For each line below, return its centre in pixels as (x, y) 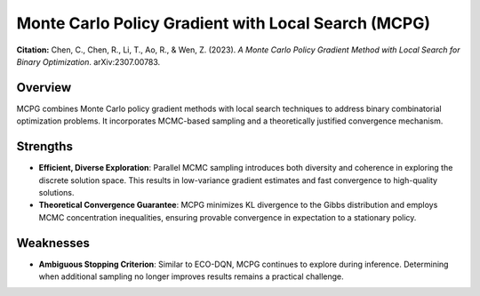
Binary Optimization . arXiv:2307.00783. (88, 61)
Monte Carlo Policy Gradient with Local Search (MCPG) (224, 23)
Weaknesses (53, 243)
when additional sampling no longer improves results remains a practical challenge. (191, 276)
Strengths (44, 147)
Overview (44, 88)
